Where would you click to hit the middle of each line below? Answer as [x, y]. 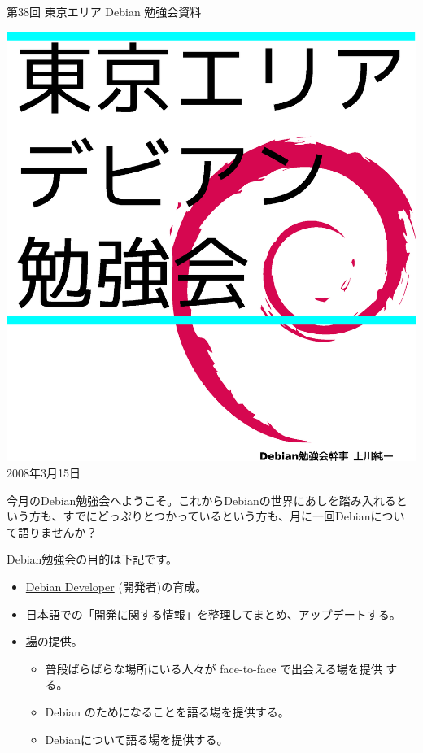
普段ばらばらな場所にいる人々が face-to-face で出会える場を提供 [214, 668]
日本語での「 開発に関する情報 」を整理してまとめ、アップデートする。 [213, 614]
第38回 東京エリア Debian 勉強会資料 [104, 11]
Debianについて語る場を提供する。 [137, 739]
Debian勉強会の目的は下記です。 [92, 559]
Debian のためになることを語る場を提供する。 [167, 711]
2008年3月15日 [44, 472]
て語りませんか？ [52, 531]
